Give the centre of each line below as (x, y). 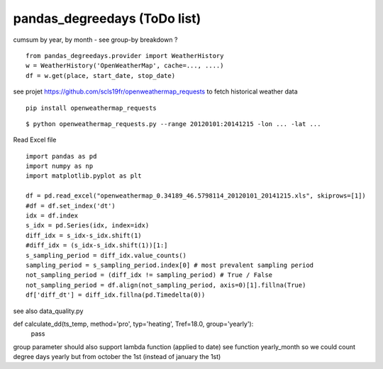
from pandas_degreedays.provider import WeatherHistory (125, 56)
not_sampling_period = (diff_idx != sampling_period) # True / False (149, 275)
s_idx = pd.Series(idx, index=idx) (88, 226)
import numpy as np (60, 166)
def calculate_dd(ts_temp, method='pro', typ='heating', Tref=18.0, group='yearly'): (133, 324)
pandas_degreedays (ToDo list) (107, 18)
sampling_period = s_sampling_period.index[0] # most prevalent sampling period (170, 265)
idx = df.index (52, 216)
